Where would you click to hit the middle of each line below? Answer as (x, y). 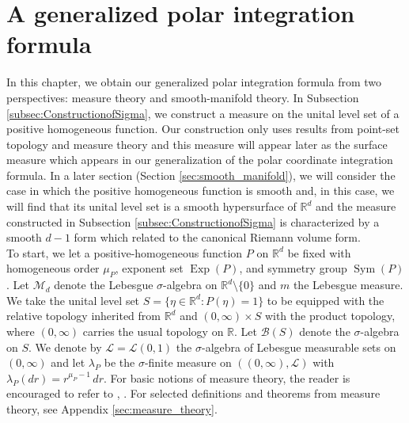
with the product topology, (330, 316)
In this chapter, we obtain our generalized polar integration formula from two (194, 82)
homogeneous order (53, 268)
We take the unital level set (73, 300)
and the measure (356, 206)
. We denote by (65, 347)
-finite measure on (188, 362)
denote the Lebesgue (104, 285)
